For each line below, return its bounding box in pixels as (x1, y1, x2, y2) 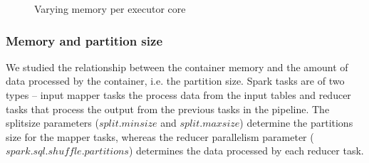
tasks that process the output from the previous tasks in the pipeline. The (6, 101, 330, 116)
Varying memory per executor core (34, 1, 186, 16)
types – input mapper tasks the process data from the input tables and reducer (6, 88, 351, 102)
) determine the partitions (239, 115, 353, 130)
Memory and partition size (6, 31, 163, 49)
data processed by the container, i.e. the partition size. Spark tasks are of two (6, 73, 345, 88)
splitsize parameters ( (6, 115, 99, 130)
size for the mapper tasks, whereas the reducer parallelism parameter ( (6, 129, 314, 144)
